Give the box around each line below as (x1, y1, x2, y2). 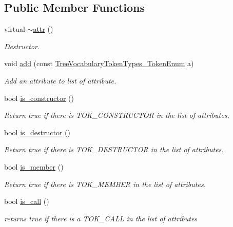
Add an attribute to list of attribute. (4, 75, 116, 86)
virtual (4, 24, 25, 34)
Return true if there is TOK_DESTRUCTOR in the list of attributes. (4, 144, 224, 155)
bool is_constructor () (4, 92, 74, 103)
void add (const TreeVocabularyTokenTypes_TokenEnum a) (4, 58, 194, 69)
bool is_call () (4, 196, 49, 207)
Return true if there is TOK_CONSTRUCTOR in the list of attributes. (4, 110, 229, 120)
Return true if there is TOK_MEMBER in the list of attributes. (4, 178, 206, 189)
